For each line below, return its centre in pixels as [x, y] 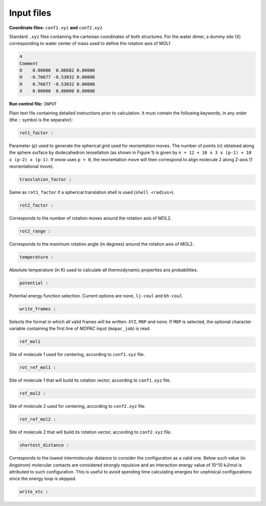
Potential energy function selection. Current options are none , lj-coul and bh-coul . [96, 296]
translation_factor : [46, 180]
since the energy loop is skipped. [43, 479]
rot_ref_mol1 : [38, 368]
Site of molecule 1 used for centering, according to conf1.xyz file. [77, 355]
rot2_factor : [36, 205]
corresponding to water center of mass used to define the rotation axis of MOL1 [90, 43]
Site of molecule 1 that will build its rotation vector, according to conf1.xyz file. [90, 380]
